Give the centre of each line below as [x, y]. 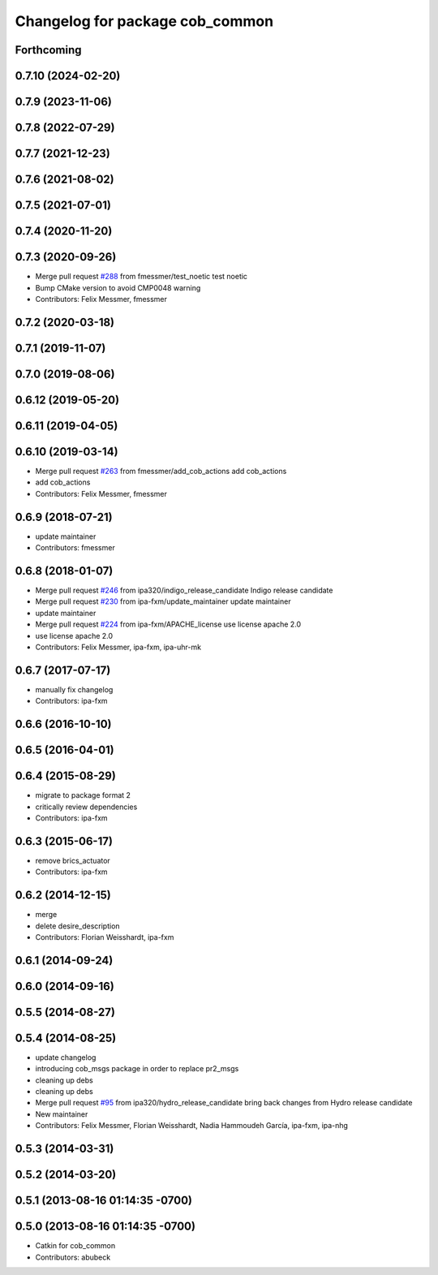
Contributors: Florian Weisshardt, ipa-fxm [105, 937]
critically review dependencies [86, 807]
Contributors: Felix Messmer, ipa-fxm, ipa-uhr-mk [118, 647]
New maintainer [62, 1114]
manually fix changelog [74, 689]
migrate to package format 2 [83, 795]
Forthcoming [48, 50]
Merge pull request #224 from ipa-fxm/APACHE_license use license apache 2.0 [168, 624]
